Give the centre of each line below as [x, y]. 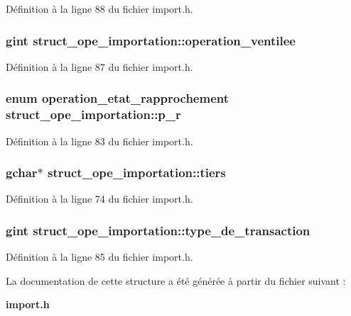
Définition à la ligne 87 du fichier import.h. [99, 66]
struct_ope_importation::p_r [93, 114]
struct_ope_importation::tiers [137, 173]
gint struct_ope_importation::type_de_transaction [158, 230]
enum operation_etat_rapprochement [118, 98]
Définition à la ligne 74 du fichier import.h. [99, 199]
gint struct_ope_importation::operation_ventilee [151, 40]
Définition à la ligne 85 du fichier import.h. [99, 257]
